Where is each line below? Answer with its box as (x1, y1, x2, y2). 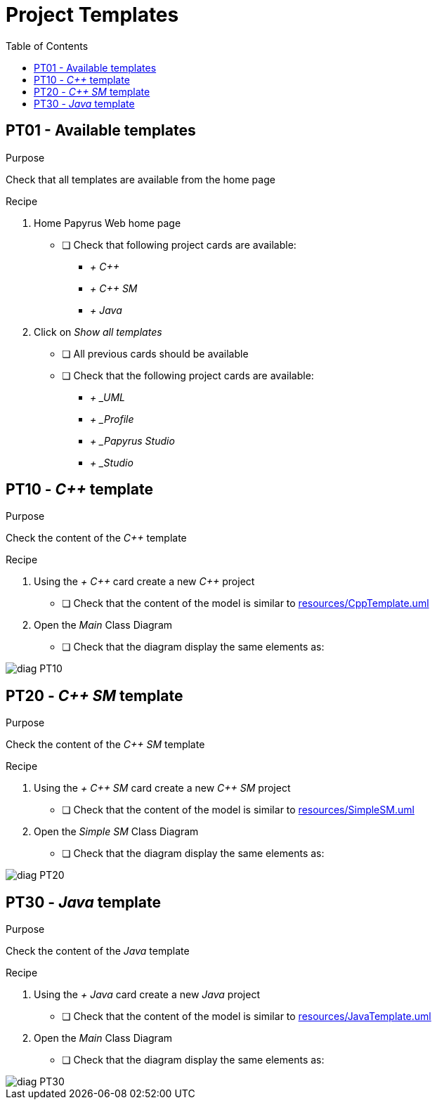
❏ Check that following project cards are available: (62, 238, 296, 251)
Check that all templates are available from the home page (6, 173, 275, 185)
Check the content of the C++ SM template (6, 738, 205, 751)
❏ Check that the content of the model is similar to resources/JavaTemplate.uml (62, 1010, 431, 1023)
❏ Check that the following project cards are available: (62, 369, 314, 381)
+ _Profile (90, 412, 134, 425)
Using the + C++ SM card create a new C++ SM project (34, 782, 291, 795)
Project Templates (6, 3, 179, 27)
